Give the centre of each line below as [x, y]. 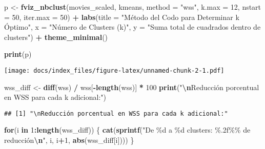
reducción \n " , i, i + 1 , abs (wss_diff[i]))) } [69, 140]
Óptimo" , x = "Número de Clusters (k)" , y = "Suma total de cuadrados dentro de [132, 27]
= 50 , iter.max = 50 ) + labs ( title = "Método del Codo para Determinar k [122, 17]
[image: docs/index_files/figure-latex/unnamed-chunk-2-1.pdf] [114, 70]
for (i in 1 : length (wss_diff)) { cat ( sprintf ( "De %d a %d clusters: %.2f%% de [127, 130]
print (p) [18, 54]
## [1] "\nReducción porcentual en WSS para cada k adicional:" [116, 113]
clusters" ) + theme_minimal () [56, 37]
